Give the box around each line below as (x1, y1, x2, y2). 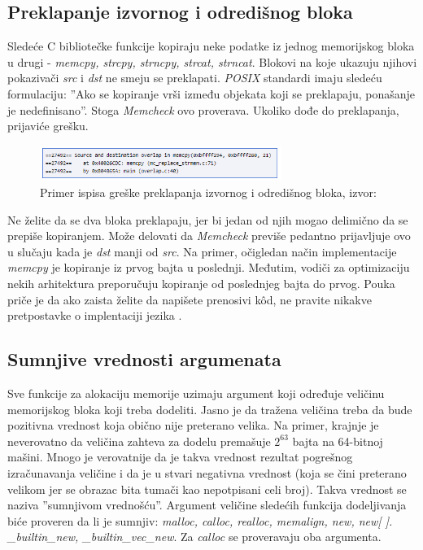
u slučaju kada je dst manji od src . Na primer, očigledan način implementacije (7, 242, 397, 260)
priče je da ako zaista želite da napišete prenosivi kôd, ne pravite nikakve (7, 290, 372, 308)
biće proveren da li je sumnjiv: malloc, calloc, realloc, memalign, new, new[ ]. (7, 512, 393, 529)
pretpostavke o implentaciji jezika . (7, 307, 182, 324)
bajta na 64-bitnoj (292, 432, 383, 449)
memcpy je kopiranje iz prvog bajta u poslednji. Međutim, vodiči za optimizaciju (7, 259, 410, 276)
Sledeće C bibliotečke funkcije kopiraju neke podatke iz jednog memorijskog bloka (7, 37, 415, 55)
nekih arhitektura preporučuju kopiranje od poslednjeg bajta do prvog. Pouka (7, 274, 395, 291)
